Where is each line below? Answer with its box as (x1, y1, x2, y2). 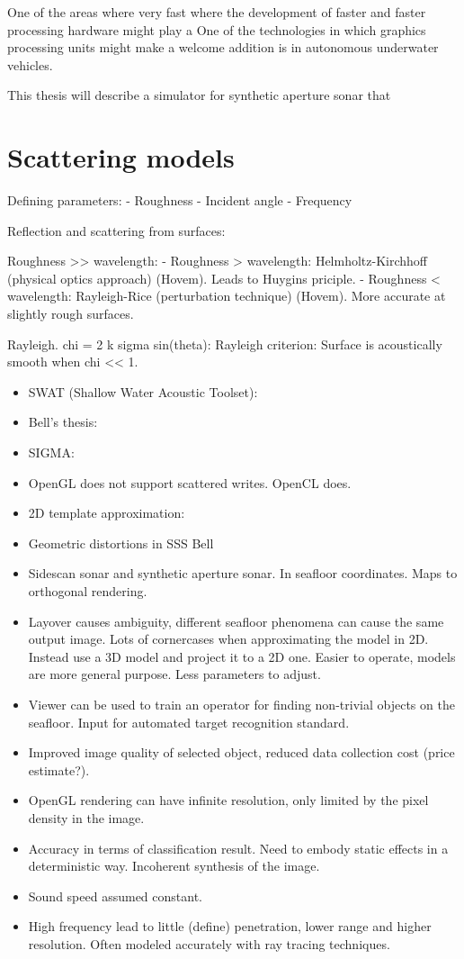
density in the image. (28, 808, 145, 827)
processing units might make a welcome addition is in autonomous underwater (7, 38, 439, 57)
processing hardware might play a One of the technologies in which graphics (7, 20, 426, 39)
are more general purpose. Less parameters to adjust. (28, 665, 321, 683)
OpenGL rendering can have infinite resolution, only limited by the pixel (28, 791, 429, 810)
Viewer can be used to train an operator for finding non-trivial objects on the (28, 694, 455, 713)
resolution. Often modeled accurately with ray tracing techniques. (28, 934, 390, 953)
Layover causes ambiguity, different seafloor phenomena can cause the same (28, 611, 444, 630)
